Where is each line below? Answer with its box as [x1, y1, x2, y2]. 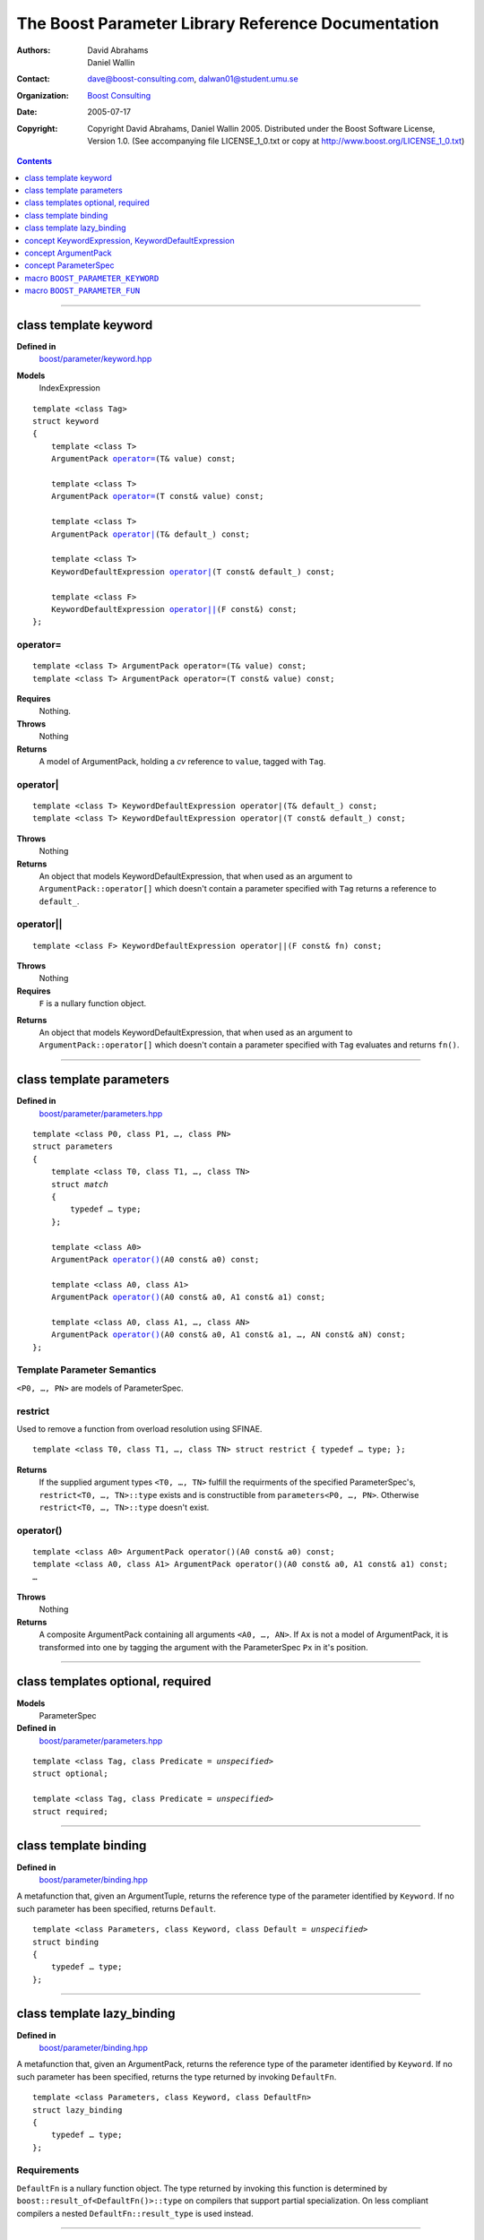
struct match [50, 1179, 108, 1189]
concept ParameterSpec [24, 260, 115, 271]
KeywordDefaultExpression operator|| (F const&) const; [50, 604, 298, 614]
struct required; [32, 1806, 108, 1816]
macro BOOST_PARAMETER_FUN [24, 285, 141, 296]
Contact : [16, 73, 51, 84]
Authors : [16, 45, 51, 56]
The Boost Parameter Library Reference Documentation [16, 13, 439, 33]
